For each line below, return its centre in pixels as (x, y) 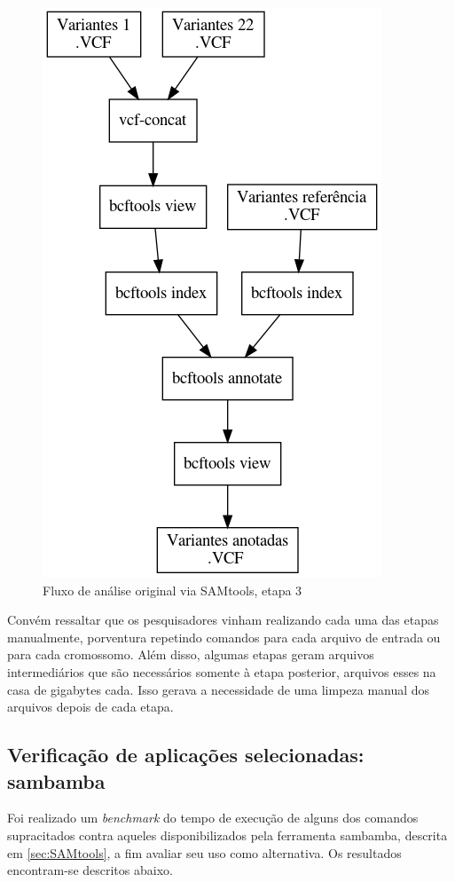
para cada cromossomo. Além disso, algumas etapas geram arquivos (191, 654)
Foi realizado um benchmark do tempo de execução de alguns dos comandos (213, 818)
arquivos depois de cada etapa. (90, 707)
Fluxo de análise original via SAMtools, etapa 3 (173, 590)
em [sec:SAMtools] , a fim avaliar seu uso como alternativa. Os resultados (204, 852)
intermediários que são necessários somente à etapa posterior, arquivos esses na (222, 671)
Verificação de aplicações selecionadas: (186, 755)
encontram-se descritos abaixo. (90, 870)
